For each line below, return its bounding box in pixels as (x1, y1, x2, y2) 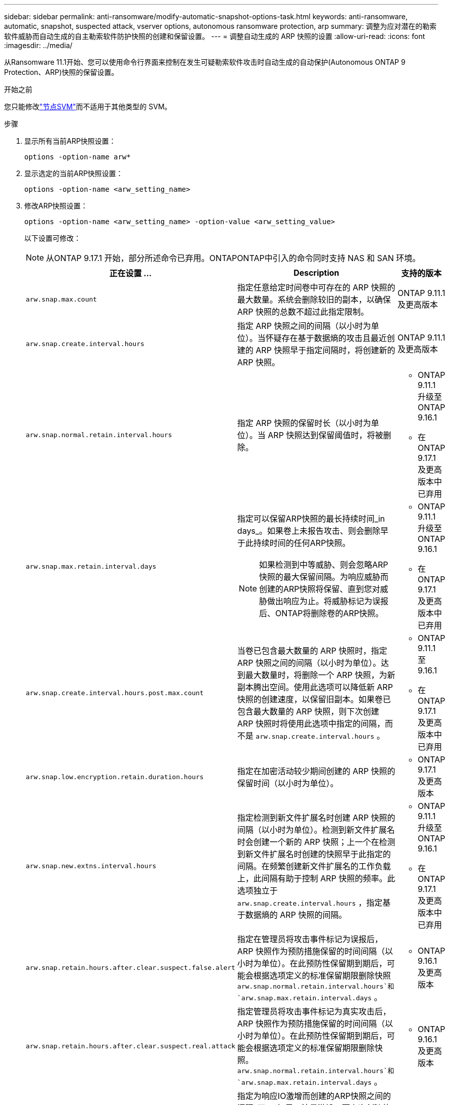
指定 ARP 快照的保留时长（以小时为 (237, 418, 371, 428)
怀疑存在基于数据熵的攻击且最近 (265, 333, 387, 343)
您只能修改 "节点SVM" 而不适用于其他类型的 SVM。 (4, 102, 172, 111)
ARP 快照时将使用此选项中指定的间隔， (237, 718, 385, 729)
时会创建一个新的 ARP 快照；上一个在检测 (237, 837, 395, 847)
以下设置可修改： (24, 234, 81, 242)
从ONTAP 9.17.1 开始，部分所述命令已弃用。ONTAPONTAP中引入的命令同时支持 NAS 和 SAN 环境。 (46, 253, 421, 263)
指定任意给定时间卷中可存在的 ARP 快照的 (237, 282, 395, 292)
